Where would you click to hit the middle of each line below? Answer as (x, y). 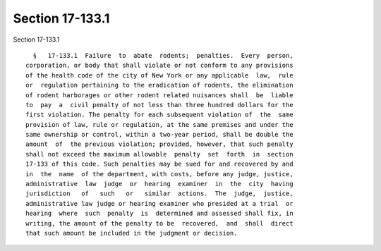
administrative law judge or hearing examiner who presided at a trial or (159, 203)
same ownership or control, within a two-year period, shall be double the (159, 135)
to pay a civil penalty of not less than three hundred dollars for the (159, 105)
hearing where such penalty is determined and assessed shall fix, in (159, 214)
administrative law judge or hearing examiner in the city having (159, 184)
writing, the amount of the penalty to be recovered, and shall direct (159, 223)
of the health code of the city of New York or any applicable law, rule (159, 75)
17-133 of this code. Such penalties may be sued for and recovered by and (159, 164)
